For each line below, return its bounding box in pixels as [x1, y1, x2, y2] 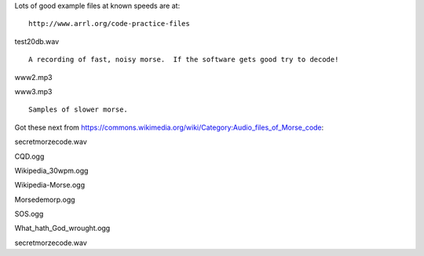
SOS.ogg [14, 209, 44, 219]
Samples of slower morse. [28, 105, 129, 114]
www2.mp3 [14, 72, 53, 82]
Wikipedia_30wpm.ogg [14, 166, 89, 175]
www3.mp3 [14, 86, 53, 96]
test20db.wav [14, 36, 60, 46]
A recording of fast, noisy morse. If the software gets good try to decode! [28, 55, 339, 64]
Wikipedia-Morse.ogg [14, 181, 86, 190]
